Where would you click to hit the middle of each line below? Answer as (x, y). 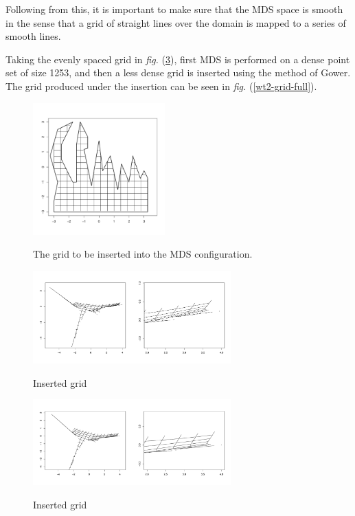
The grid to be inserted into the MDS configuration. (143, 254)
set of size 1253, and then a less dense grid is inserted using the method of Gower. (178, 72)
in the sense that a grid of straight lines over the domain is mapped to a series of (176, 22)
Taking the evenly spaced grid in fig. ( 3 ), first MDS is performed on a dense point (178, 59)
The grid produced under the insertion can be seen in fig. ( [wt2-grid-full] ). (161, 86)
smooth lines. (33, 36)
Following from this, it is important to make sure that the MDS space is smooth (174, 9)
